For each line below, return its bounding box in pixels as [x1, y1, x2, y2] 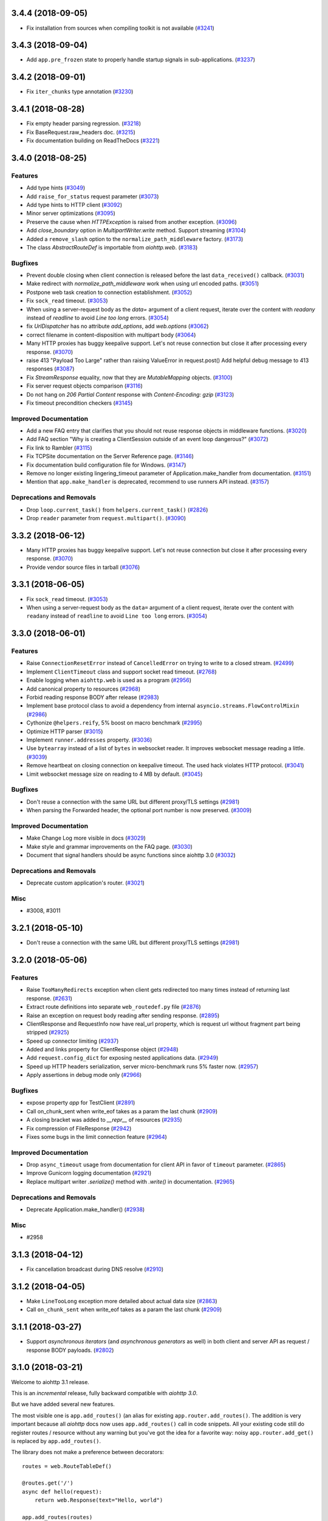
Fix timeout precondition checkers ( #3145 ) [26, 399, 133, 406]
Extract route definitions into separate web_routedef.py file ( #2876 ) [26, 1003, 202, 1011]
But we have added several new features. [11, 1401, 115, 1408]
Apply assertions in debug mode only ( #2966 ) [26, 1071, 142, 1079]
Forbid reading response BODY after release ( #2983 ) [26, 694, 159, 701]
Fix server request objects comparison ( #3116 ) [26, 382, 143, 389]
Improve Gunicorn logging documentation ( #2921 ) [26, 1169, 152, 1177]
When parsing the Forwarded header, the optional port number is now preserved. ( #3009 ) [26, 807, 252, 814]
